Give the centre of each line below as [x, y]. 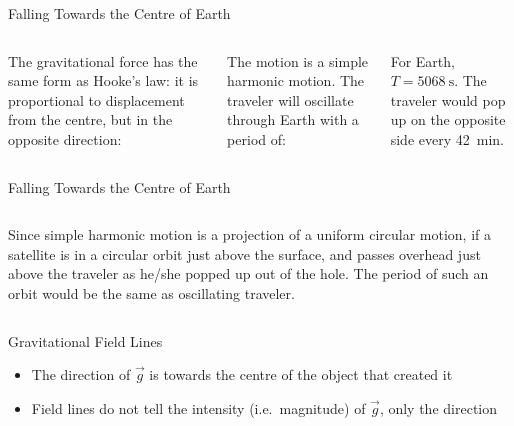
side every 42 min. [447, 138]
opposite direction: [65, 138]
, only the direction [438, 407]
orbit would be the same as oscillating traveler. [151, 292]
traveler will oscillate [290, 99]
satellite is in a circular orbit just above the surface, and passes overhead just [244, 253]
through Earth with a [293, 119]
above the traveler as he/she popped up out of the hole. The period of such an [248, 273]
